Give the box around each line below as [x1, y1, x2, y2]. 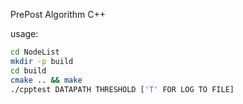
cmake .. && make [10, 75, 83, 85]
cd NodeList [10, 47, 60, 57]
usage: [10, 28, 39, 39]
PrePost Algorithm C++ [10, 9, 106, 20]
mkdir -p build [10, 56, 74, 66]
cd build [10, 65, 47, 76]
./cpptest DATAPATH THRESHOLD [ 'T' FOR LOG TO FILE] [10, 84, 235, 94]
